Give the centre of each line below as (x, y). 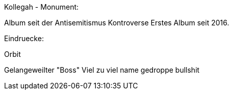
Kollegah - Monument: (42, 7)
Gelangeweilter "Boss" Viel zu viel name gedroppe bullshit (102, 70)
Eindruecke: (24, 38)
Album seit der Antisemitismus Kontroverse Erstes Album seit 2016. (117, 23)
